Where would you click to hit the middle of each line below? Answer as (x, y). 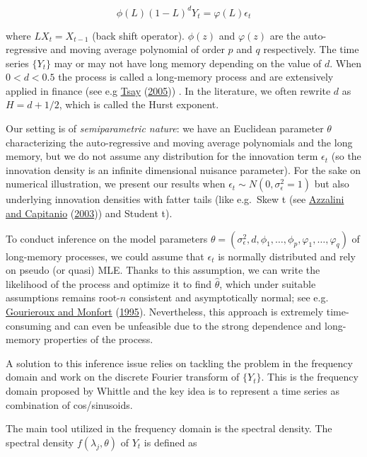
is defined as (170, 442)
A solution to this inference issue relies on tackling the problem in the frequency (179, 363)
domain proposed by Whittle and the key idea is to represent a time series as (173, 390)
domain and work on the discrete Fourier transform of (123, 377)
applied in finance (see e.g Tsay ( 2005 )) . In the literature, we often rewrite (168, 90)
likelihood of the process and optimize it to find (109, 283)
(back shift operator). (139, 35)
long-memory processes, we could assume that (105, 256)
